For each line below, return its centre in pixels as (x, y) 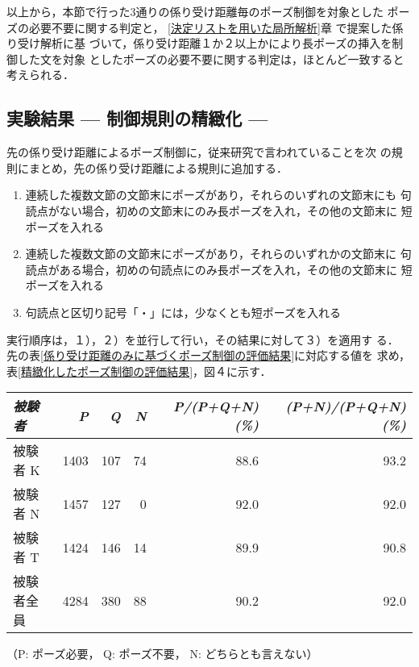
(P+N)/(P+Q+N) (346, 406)
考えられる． (40, 75)
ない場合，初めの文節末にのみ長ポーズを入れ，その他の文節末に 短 (236, 210)
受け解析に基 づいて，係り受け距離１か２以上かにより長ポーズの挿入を (205, 43)
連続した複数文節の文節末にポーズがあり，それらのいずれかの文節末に (211, 254)
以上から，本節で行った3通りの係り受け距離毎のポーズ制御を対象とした (195, 11)
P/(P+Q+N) (216, 406)
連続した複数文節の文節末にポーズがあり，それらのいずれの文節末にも (211, 195)
